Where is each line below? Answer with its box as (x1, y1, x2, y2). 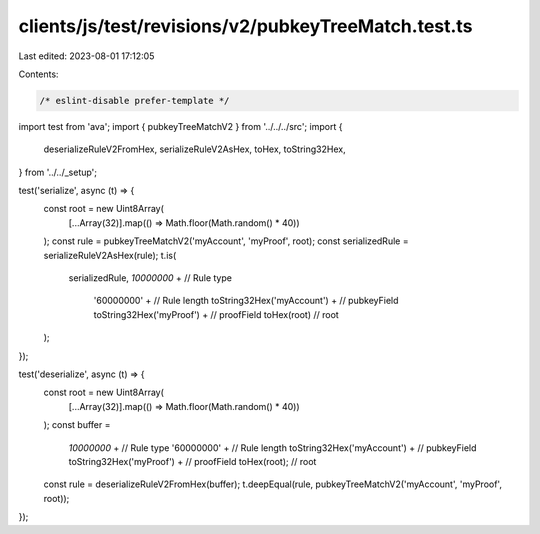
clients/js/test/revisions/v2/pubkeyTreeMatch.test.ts (18, 15, 473, 37)
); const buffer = (43, 419, 111, 431)
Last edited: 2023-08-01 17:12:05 (18, 50, 155, 62)
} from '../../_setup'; (18, 166, 98, 178)
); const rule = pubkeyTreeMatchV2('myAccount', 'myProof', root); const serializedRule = (43, 235, 409, 247)
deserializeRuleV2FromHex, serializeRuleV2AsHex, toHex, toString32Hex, (43, 143, 346, 155)
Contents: (18, 68, 59, 80)
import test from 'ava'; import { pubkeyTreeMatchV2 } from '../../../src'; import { (18, 120, 343, 132)
